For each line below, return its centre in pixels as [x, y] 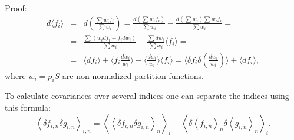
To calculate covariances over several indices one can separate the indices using [147, 96]
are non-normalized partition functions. [133, 75]
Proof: [16, 8]
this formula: [28, 107]
